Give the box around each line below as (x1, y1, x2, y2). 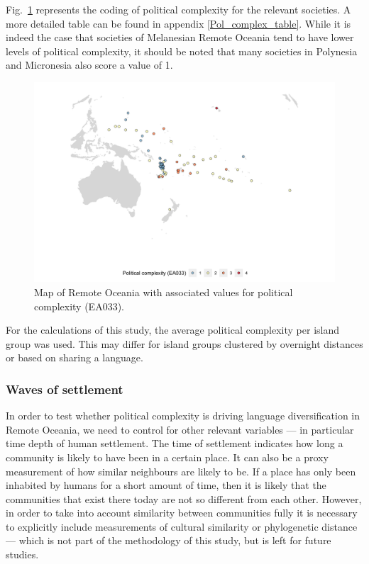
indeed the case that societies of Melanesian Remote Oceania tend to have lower (6, 30, 354, 45)
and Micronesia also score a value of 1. (6, 57, 173, 72)
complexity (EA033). (34, 298, 124, 313)
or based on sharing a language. (6, 350, 143, 365)
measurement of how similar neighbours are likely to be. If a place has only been (6, 463, 356, 478)
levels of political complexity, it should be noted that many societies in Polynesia (6, 43, 358, 58)
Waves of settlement (6, 380, 123, 397)
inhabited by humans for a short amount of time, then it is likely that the (6, 478, 326, 492)
